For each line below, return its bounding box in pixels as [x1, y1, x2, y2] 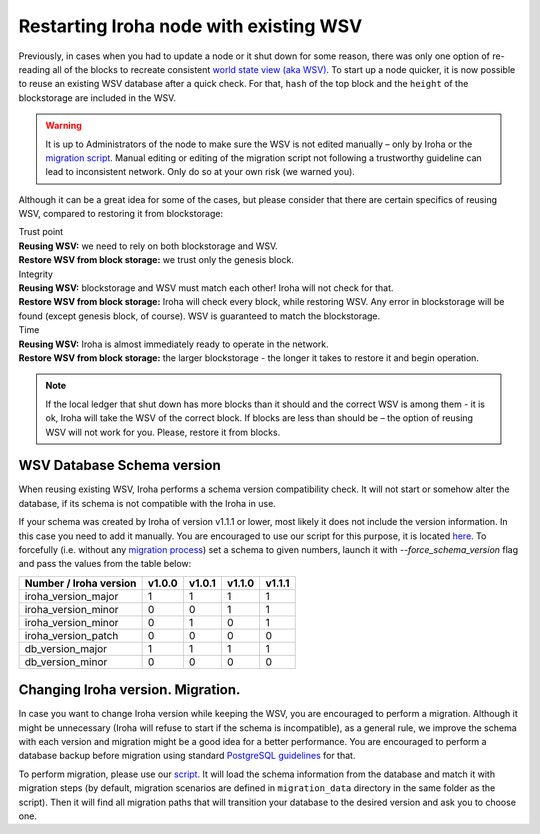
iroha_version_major [24, 589, 119, 603]
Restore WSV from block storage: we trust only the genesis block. [18, 254, 295, 266]
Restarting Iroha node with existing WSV [18, 15, 363, 37]
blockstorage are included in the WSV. [18, 91, 177, 104]
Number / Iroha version [24, 576, 137, 590]
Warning [45, 120, 82, 132]
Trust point [18, 226, 64, 238]
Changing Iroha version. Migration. [18, 681, 241, 699]
